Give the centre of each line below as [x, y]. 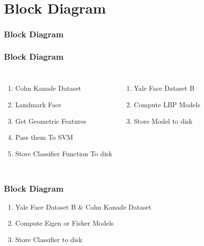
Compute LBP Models [167, 105]
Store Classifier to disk [49, 239]
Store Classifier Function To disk [64, 153]
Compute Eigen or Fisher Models [65, 223]
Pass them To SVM [44, 137]
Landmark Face [38, 105]
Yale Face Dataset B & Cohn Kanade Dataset [83, 206]
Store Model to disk [163, 121]
